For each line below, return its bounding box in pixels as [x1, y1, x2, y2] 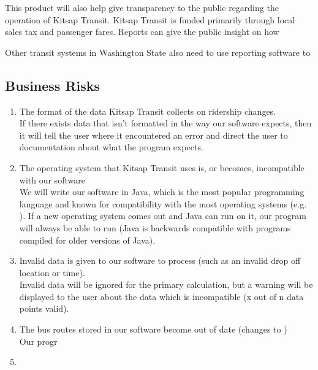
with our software [19, 173, 85, 186]
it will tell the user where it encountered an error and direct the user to [19, 128, 288, 141]
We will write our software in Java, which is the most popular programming [19, 185, 305, 198]
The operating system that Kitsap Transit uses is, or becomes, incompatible [19, 161, 305, 174]
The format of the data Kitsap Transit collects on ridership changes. [19, 104, 276, 117]
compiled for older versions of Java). [19, 233, 156, 246]
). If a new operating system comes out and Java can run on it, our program [19, 209, 306, 222]
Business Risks [5, 75, 100, 94]
